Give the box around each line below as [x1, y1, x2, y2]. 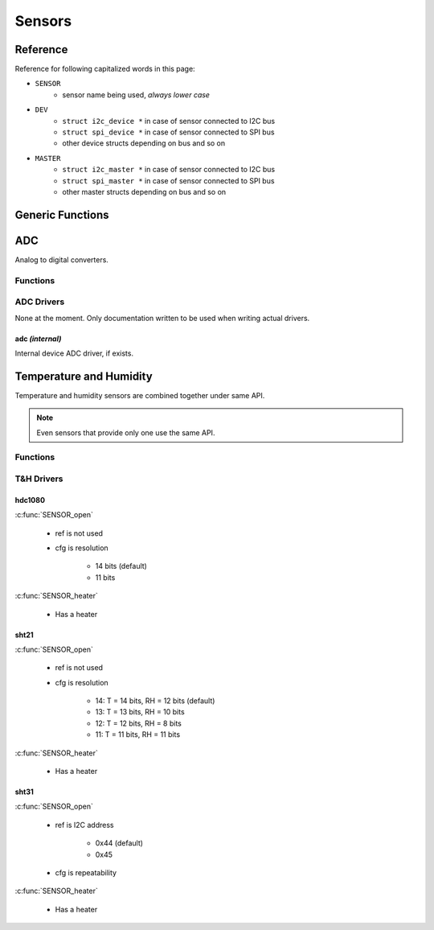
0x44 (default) [95, 838, 144, 848]
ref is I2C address [55, 820, 114, 829]
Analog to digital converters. [14, 254, 108, 265]
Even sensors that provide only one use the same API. [36, 427, 215, 438]
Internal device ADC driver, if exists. [14, 348, 134, 358]
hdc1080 [14, 495, 46, 504]
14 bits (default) [95, 562, 148, 571]
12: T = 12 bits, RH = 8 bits [95, 718, 182, 728]
